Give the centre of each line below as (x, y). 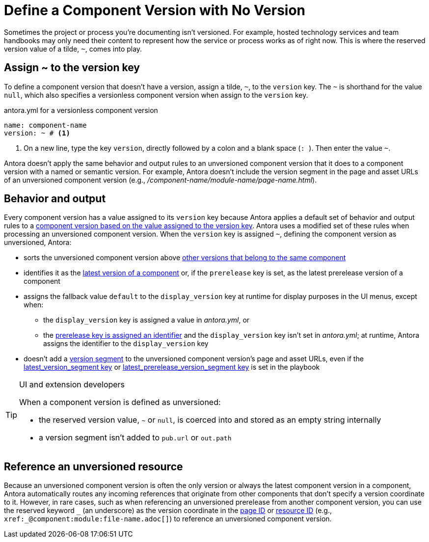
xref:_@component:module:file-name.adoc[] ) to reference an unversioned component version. (168, 519)
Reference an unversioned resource (94, 466)
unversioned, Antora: (38, 243)
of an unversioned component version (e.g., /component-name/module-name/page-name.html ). (161, 180)
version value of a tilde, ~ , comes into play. (73, 49)
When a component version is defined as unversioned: (120, 402)
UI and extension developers (72, 385)
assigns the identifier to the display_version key (126, 344)
